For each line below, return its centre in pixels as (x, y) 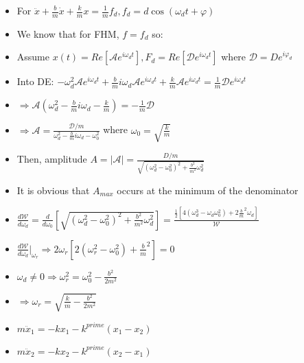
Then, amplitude (52, 159)
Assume (33, 57)
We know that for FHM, (68, 33)
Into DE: (35, 81)
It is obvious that (53, 190)
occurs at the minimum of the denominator (208, 190)
